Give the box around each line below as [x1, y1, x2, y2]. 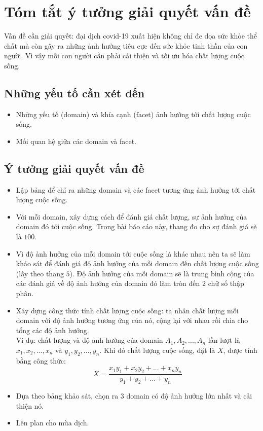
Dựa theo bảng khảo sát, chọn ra [16, 390, 119, 401]
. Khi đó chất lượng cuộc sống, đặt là [99, 345, 215, 355]
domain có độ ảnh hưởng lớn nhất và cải [126, 390, 252, 401]
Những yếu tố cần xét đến [4, 85, 145, 100]
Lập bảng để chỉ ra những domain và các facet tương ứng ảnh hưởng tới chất [16, 184, 256, 195]
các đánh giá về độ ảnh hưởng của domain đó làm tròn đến [16, 278, 200, 289]
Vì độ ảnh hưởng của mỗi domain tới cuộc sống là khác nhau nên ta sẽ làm [16, 248, 250, 259]
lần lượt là [208, 335, 240, 345]
